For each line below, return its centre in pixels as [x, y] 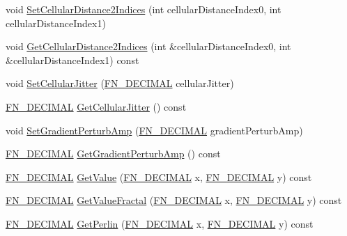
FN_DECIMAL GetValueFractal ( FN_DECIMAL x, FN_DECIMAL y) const [174, 200]
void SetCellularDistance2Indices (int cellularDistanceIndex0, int [144, 9]
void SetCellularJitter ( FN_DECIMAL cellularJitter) [120, 83]
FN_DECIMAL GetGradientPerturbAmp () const [113, 154]
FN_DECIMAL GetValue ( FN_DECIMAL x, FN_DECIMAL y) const [159, 176]
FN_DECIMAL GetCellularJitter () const [96, 106]
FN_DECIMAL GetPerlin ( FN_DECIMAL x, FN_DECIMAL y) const [160, 223]
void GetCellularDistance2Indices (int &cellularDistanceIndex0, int [148, 46]
